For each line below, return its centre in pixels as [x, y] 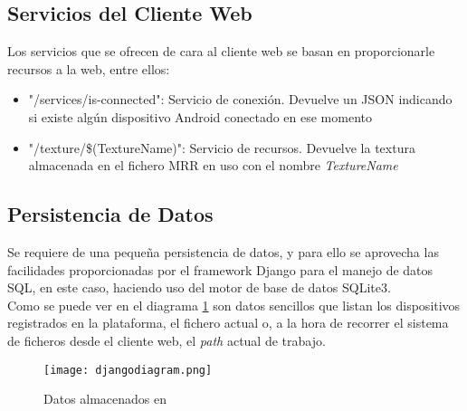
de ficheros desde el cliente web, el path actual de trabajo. [167, 340]
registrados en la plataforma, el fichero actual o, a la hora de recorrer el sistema [228, 323]
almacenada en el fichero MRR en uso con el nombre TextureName [213, 165]
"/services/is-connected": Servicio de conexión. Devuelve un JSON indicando [240, 99]
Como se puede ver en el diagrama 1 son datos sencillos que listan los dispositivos [234, 305]
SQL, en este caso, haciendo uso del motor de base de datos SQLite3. [199, 287]
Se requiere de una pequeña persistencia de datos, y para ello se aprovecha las [223, 251]
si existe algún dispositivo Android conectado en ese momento [200, 116]
